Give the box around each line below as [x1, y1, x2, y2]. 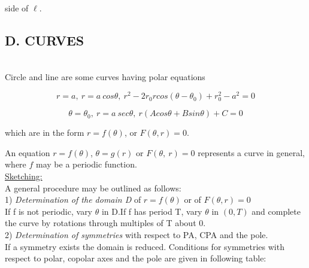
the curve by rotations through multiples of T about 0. [5, 217, 206, 229]
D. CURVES [5, 31, 84, 49]
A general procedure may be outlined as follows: [5, 181, 181, 194]
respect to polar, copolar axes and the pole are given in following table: [5, 252, 266, 264]
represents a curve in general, [198, 146, 305, 159]
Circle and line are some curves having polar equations [5, 71, 205, 83]
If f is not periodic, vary [5, 205, 93, 217]
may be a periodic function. [36, 158, 137, 170]
